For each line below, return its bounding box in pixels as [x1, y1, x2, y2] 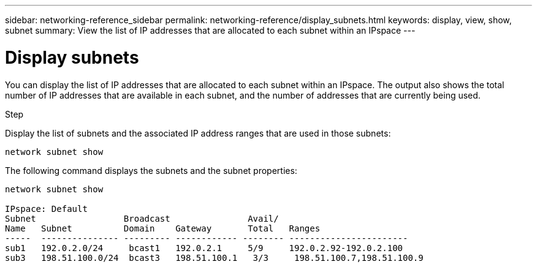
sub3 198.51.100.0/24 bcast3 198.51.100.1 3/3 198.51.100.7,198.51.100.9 [5, 252, 424, 263]
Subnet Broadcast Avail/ [5, 213, 279, 224]
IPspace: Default [5, 203, 88, 214]
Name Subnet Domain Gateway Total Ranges [5, 223, 321, 233]
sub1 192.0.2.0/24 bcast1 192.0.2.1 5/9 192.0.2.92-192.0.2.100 [5, 243, 403, 253]
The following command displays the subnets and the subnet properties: [5, 165, 297, 176]
